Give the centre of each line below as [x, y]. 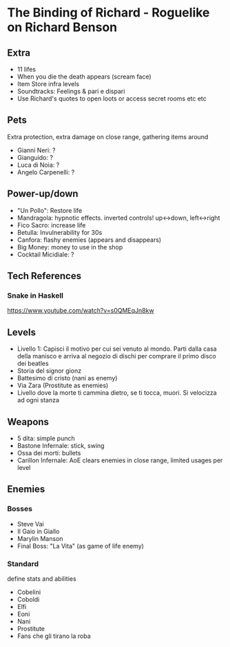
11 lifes [27, 69]
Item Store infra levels [48, 84]
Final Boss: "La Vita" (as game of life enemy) [81, 546]
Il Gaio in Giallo [38, 531]
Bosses [20, 509]
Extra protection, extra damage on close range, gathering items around [108, 136]
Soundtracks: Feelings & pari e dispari [71, 91]
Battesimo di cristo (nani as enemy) [67, 378]
